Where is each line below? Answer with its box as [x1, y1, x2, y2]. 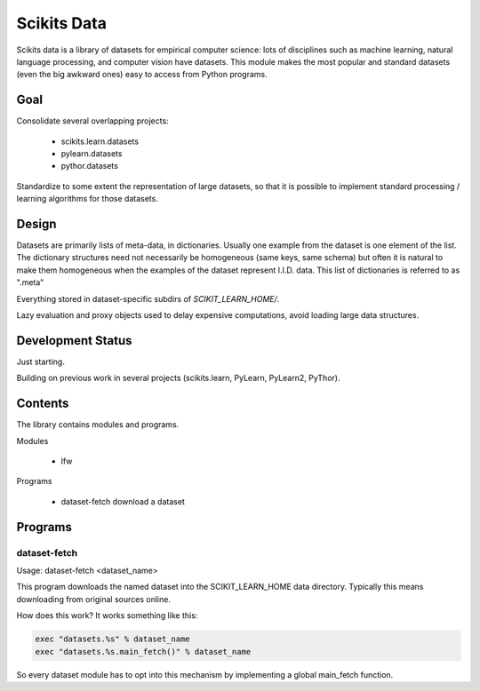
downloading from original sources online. [16, 593, 171, 604]
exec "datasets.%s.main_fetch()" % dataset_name [35, 647, 252, 656]
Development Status [16, 333, 132, 348]
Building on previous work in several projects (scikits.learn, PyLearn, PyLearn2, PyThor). [16, 373, 340, 384]
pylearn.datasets [60, 148, 123, 159]
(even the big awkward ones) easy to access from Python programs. [16, 69, 268, 80]
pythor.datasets [60, 161, 119, 171]
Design [16, 217, 57, 231]
